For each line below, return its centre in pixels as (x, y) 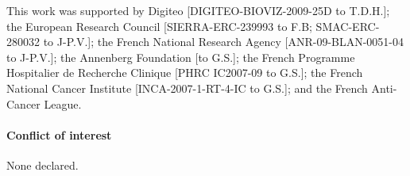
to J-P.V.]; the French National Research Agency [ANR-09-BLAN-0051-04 (224, 42)
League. (63, 103)
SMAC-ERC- (348, 26)
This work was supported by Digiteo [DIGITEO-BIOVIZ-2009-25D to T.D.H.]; (198, 10)
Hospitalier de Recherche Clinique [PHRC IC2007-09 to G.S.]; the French (185, 73)
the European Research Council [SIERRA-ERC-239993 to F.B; (159, 26)
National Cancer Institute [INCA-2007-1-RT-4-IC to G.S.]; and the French (187, 88)
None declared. (43, 165)
